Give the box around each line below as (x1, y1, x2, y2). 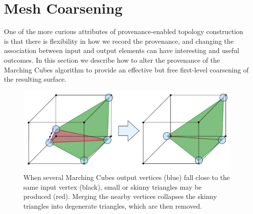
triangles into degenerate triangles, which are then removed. (23, 201, 202, 211)
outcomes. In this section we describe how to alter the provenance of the (4, 54, 220, 65)
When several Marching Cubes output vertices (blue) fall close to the (23, 172, 230, 182)
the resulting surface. (4, 74, 67, 84)
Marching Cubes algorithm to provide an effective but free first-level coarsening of (4, 64, 249, 74)
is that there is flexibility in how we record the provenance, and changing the (4, 36, 234, 46)
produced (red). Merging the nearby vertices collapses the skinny (23, 191, 217, 201)
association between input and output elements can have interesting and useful (4, 45, 239, 55)
